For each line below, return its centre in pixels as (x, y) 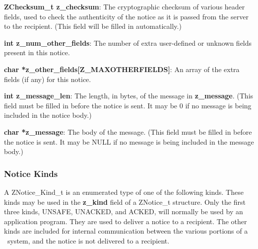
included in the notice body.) (48, 115)
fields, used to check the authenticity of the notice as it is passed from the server (126, 16)
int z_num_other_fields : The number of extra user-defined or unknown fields (128, 42)
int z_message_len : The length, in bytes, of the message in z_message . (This (129, 96)
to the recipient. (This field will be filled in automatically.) (93, 26)
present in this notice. (37, 52)
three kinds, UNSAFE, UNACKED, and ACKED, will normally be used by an (124, 211)
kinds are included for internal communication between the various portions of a (126, 231)
